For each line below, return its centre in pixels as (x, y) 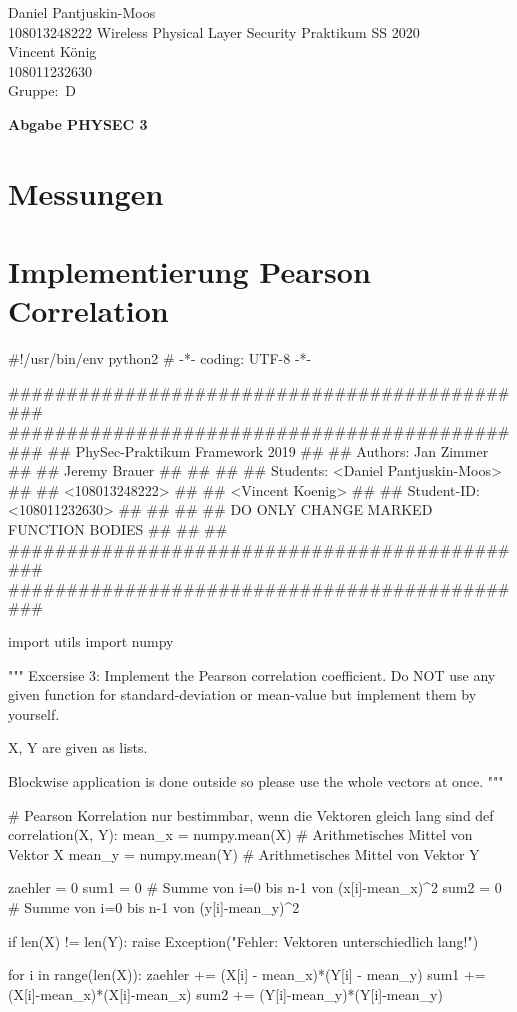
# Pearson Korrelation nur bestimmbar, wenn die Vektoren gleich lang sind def (251, 814)
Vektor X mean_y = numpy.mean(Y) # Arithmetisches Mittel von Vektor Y (244, 853)
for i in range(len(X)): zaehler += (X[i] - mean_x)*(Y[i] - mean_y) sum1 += (247, 974)
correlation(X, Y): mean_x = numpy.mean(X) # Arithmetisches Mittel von (240, 834)
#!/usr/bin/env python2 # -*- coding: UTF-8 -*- (160, 358)
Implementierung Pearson (189, 271)
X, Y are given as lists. (78, 747)
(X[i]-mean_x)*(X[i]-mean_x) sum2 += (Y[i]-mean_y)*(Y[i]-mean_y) (225, 993)
